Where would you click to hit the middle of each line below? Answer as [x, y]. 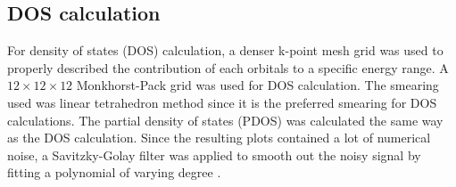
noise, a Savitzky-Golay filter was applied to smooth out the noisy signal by [214, 154]
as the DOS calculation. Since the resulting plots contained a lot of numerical [219, 138]
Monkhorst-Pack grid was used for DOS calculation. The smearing [257, 85]
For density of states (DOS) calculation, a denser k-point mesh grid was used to [225, 50]
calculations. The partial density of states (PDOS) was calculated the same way [225, 120]
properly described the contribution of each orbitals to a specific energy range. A [228, 67]
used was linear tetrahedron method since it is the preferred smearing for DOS [222, 102]
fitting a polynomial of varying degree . [114, 172]
